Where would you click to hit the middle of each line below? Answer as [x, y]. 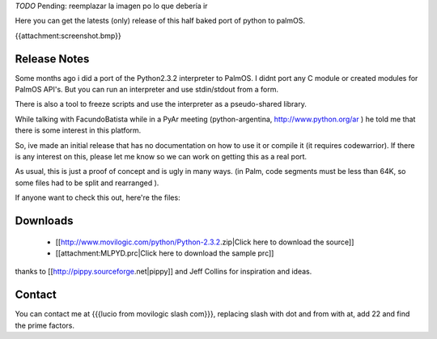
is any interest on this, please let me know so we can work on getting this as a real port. [161, 157]
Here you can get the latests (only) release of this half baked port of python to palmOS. [160, 21]
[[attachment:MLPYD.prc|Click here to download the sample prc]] [165, 253]
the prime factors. [45, 325]
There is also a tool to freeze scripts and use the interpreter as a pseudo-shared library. [161, 104]
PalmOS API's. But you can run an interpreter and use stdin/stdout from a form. [147, 90]
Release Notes [52, 59]
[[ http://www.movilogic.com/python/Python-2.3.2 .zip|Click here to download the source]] [205, 242]
